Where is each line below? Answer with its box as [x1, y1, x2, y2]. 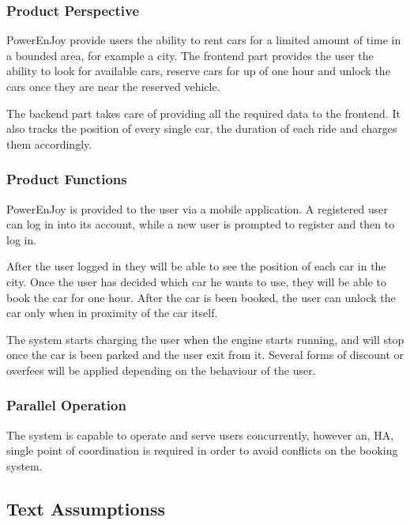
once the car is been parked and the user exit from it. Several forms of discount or [6, 346, 404, 363]
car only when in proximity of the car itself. [6, 304, 218, 321]
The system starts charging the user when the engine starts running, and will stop [6, 330, 404, 347]
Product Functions [6, 169, 127, 189]
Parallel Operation [6, 395, 126, 415]
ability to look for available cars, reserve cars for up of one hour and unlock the [6, 62, 390, 79]
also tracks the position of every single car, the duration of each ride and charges [6, 120, 397, 137]
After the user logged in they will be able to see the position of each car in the [6, 258, 386, 274]
